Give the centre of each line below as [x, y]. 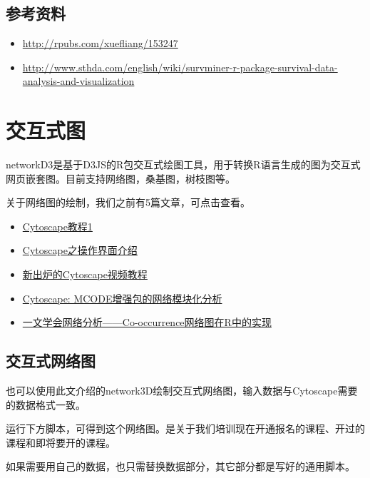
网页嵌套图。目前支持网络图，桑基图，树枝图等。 [120, 178]
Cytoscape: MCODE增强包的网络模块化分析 [122, 298]
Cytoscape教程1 [57, 226]
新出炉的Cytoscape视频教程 [85, 274]
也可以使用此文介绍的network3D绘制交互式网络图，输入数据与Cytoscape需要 [182, 391]
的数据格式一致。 [46, 404]
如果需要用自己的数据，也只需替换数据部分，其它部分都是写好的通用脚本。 [180, 466]
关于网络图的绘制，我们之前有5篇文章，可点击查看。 [128, 202]
